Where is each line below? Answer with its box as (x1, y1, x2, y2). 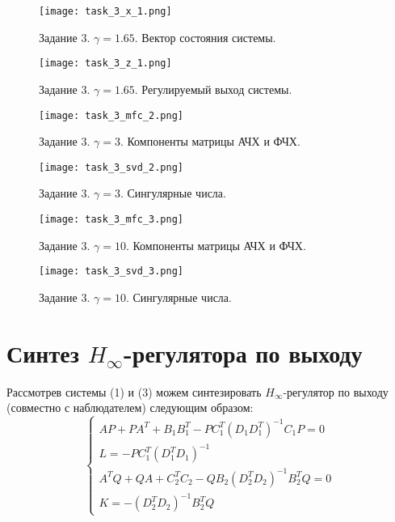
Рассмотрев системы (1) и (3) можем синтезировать (6, 383, 262, 400)
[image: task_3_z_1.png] (39, 57, 172, 70)
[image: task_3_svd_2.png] (39, 161, 183, 173)
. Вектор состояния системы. (134, 28, 276, 45)
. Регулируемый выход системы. (134, 80, 292, 97)
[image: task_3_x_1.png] (39, 6, 172, 17)
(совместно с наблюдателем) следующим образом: (6, 399, 254, 416)
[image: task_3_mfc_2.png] (39, 109, 183, 121)
